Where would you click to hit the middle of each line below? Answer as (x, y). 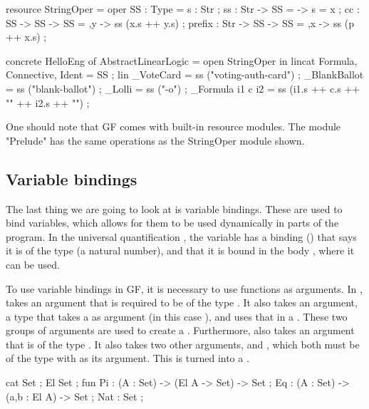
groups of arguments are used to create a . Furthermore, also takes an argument (180, 330)
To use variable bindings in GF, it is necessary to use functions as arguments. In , (184, 288)
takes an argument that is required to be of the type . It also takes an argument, (182, 302)
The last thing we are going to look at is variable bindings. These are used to (174, 208)
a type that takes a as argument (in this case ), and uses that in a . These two (177, 316)
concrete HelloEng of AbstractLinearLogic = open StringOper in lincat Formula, (182, 60)
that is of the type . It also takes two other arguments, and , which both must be (183, 344)
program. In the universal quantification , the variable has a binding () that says (181, 236)
